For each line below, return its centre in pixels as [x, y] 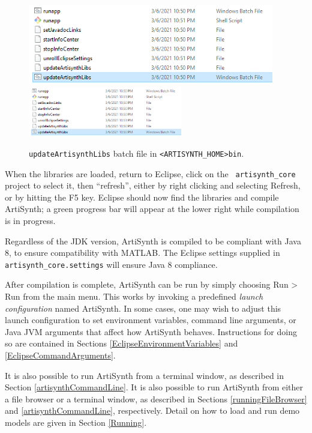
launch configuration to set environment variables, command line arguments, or [151, 320]
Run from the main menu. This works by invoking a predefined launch [134, 296]
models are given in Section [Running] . [76, 422]
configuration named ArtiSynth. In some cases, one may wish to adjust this [143, 308]
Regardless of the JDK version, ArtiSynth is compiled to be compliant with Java [153, 241]
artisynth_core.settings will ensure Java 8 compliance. [111, 264]
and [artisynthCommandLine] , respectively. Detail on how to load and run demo [152, 410]
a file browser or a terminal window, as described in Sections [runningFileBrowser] [156, 398]
